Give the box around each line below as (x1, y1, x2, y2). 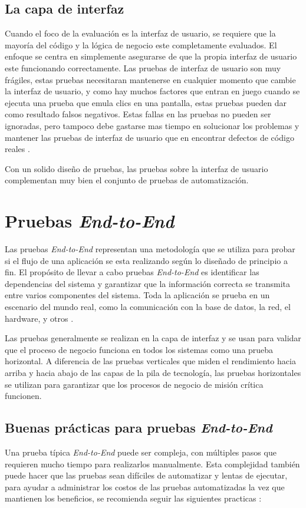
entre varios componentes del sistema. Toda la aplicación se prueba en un (5, 289, 270, 301)
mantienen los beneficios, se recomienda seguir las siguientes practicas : (5, 492, 262, 504)
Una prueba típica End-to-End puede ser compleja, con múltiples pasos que (5, 446, 277, 458)
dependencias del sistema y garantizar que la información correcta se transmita (5, 277, 290, 289)
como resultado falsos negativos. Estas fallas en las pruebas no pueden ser (5, 108, 271, 120)
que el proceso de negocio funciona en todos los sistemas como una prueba (5, 343, 274, 355)
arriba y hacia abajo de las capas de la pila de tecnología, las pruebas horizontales (5, 366, 301, 378)
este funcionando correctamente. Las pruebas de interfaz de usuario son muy (5, 61, 281, 74)
